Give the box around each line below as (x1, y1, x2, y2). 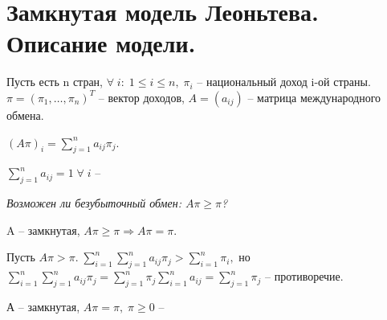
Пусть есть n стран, (6, 73, 103, 90)
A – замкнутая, (6, 221, 80, 238)
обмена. (6, 106, 44, 123)
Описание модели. (6, 27, 196, 59)
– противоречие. (265, 268, 344, 285)
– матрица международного (247, 88, 381, 105)
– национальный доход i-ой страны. (197, 73, 371, 90)
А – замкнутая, (6, 297, 80, 314)
